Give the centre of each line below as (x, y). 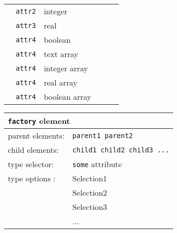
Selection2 (90, 192)
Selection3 (90, 207)
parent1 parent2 (103, 135)
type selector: (31, 164)
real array (60, 82)
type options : (32, 178)
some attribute (97, 164)
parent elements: (36, 135)
